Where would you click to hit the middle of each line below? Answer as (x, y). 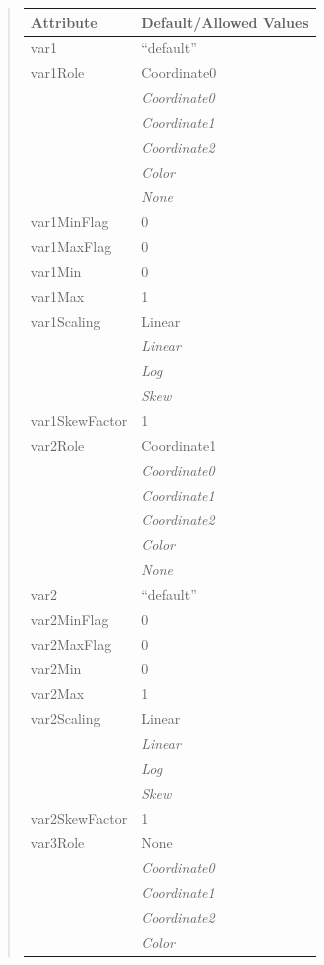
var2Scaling (65, 718)
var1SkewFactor (79, 420)
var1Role (57, 72)
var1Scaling (65, 320)
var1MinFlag (69, 221)
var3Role (57, 842)
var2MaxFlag (71, 643)
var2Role (57, 444)
